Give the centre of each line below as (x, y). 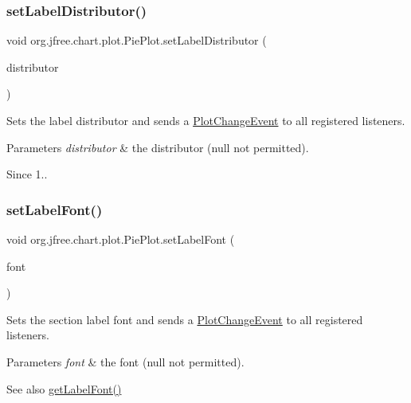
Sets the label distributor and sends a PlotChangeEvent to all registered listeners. (206, 120)
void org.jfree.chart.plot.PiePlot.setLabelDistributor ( (137, 40)
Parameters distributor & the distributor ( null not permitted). (158, 147)
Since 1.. (27, 174)
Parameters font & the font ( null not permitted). (125, 361)
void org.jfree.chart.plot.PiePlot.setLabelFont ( (121, 239)
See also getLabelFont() (64, 388)
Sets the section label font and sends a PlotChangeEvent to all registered (185, 319)
